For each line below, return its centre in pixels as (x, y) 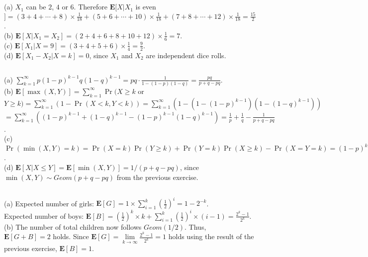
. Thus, (195, 226)
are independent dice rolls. (186, 55)
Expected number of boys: (44, 215)
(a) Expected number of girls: (49, 203)
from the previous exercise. (157, 177)
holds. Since (71, 236)
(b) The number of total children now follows (73, 226)
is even (146, 7)
